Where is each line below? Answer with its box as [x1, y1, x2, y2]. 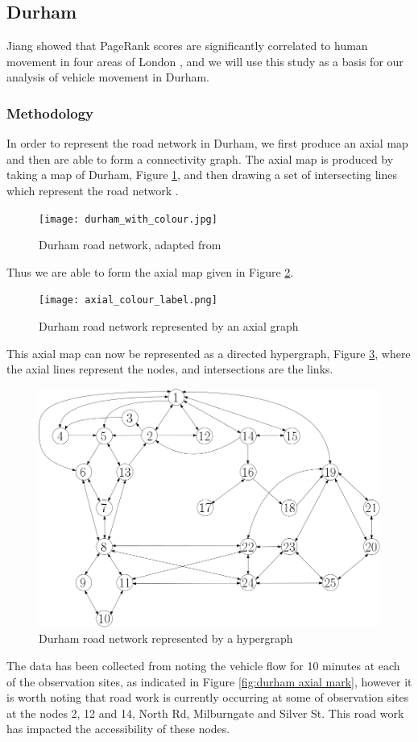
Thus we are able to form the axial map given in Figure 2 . [6, 263, 294, 280]
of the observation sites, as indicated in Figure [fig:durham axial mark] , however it [6, 673, 412, 690]
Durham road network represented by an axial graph [39, 318, 299, 335]
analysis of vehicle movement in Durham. [6, 69, 209, 85]
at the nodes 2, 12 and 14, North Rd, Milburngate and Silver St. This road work [6, 704, 404, 721]
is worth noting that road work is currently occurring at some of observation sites [6, 689, 409, 706]
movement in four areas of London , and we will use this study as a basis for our [6, 52, 404, 69]
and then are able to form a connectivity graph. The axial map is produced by [6, 150, 394, 167]
